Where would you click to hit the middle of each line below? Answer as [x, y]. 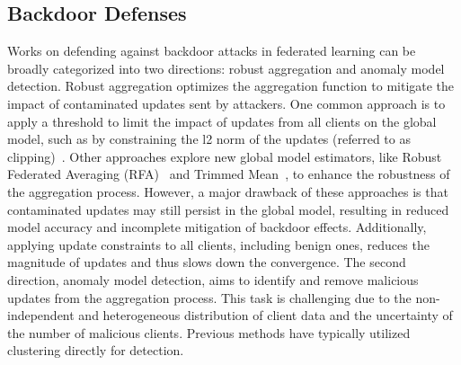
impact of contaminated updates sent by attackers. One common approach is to [226, 103]
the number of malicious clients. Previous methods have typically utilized [209, 332]
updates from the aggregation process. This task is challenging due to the [209, 297]
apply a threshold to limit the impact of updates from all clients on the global [222, 121]
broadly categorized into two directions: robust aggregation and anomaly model [226, 68]
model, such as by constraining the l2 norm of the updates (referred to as [209, 139]
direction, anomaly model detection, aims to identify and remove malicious [213, 279]
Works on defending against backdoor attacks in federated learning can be [212, 51]
